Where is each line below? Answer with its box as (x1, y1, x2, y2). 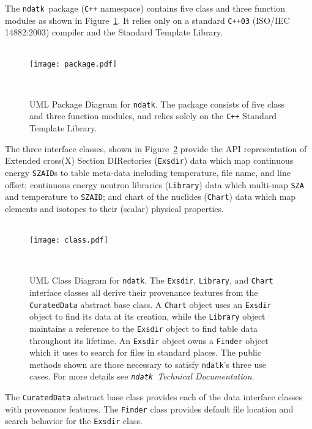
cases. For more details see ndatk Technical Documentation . (29, 370, 254, 383)
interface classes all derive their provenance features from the (29, 285, 258, 298)
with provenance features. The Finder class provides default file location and (5, 402, 294, 415)
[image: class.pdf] (29, 236, 108, 245)
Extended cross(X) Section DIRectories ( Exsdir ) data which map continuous (5, 154, 294, 167)
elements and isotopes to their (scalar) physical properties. (5, 202, 224, 215)
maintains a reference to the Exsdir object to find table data (29, 321, 258, 334)
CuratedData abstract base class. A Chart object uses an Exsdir (29, 298, 272, 310)
